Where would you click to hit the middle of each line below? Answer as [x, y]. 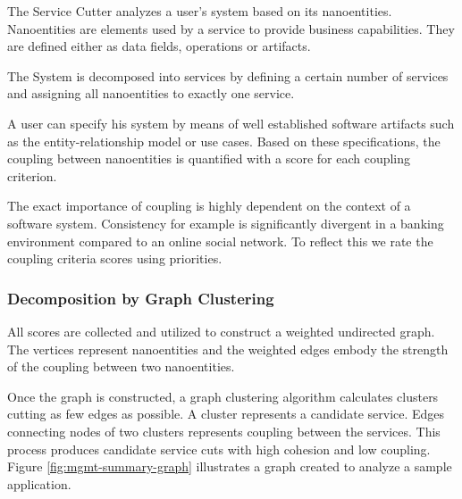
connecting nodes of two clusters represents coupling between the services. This [224, 431]
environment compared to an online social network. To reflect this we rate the [220, 241]
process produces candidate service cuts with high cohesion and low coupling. [219, 449]
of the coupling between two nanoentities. [121, 366]
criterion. [32, 175]
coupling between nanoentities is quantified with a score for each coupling [209, 158]
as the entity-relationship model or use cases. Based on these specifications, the [224, 141]
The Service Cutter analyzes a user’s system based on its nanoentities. [200, 11]
